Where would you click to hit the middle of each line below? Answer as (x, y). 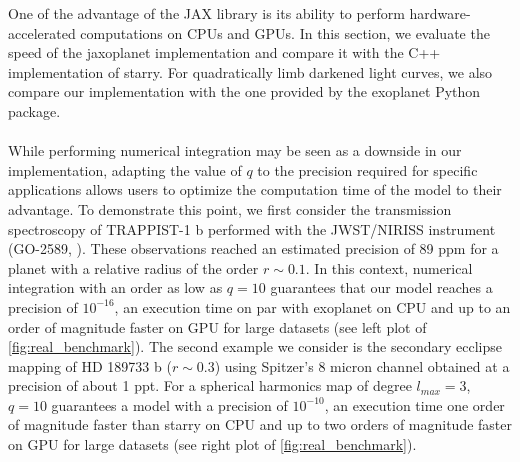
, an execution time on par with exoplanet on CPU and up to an (312, 306)
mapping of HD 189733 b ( (90, 365)
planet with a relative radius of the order (133, 267)
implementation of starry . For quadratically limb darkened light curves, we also (250, 71)
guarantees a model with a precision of (169, 404)
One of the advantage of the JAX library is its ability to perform (206, 13)
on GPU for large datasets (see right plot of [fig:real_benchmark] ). (212, 444)
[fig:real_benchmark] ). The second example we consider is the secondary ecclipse (255, 346)
